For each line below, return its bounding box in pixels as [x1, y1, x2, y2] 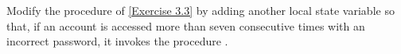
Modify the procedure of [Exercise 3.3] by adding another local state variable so [6, 2, 395, 18]
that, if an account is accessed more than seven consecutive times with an [6, 17, 365, 34]
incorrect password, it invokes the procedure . [6, 33, 228, 49]
